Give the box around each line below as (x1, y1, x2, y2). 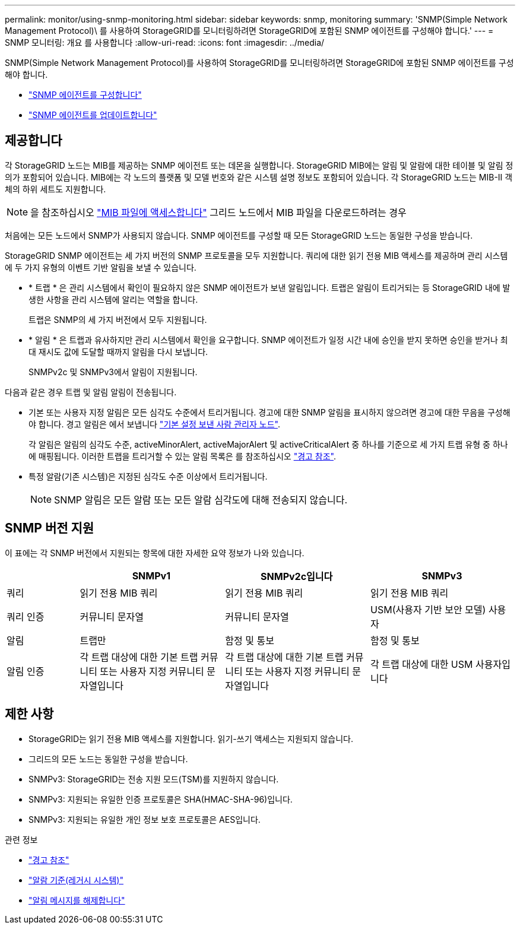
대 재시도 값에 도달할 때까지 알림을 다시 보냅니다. (28, 346, 208, 357)
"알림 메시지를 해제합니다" (28, 895, 125, 905)
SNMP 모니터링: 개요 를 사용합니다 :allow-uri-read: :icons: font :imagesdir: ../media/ (5, 37, 325, 47)
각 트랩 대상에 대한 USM (370, 658, 473, 670)
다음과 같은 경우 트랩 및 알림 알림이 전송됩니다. (5, 386, 177, 397)
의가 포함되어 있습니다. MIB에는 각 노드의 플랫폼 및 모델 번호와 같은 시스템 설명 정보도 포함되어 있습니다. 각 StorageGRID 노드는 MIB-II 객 (5, 172, 513, 182)
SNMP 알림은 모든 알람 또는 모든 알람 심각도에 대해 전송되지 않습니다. (54, 493, 348, 506)
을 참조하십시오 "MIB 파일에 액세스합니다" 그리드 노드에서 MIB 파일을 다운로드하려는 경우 (30, 206, 407, 218)
